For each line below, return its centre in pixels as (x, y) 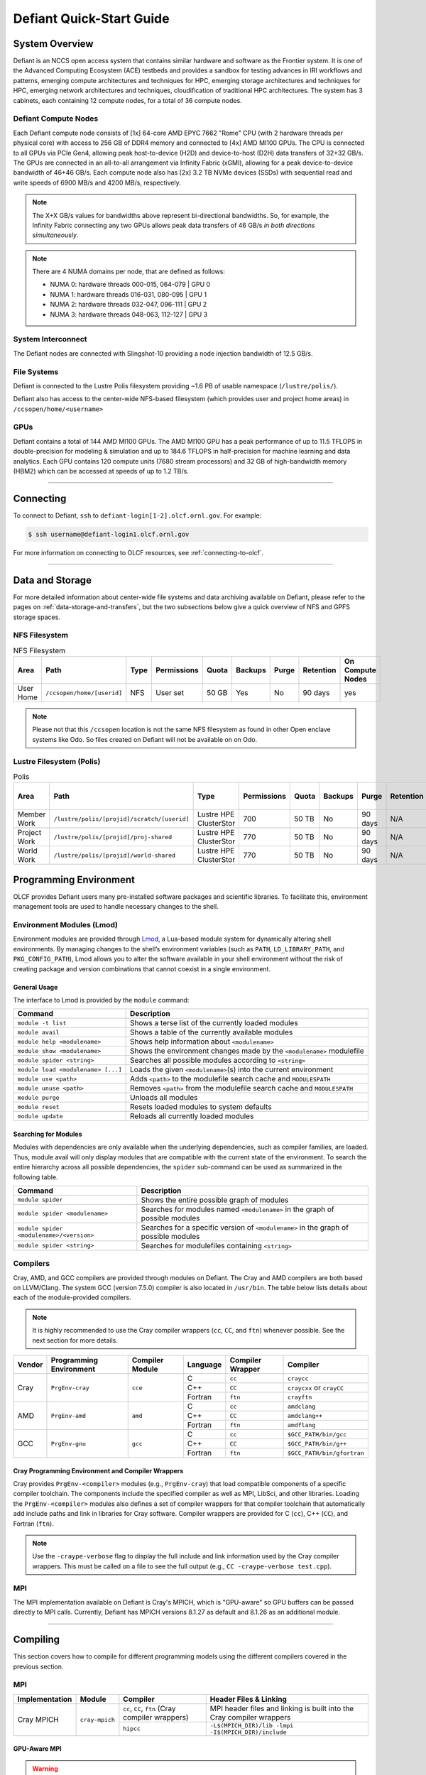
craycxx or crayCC (316, 1388)
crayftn (300, 1397)
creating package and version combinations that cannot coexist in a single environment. (142, 968)
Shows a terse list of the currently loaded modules (214, 1023)
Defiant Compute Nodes (56, 119)
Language (204, 1365)
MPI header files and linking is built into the (282, 1708)
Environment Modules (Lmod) (66, 925)
